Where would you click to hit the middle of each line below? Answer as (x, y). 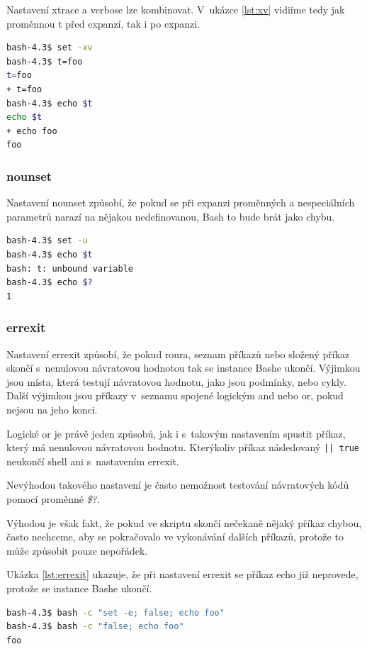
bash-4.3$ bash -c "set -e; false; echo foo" (115, 612)
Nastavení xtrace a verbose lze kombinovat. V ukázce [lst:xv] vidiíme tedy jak (176, 9)
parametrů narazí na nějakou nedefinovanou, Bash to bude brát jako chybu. (171, 216)
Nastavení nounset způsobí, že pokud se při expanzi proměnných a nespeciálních (181, 203)
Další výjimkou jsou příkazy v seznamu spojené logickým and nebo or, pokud (175, 395)
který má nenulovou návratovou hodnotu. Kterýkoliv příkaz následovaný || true (183, 447)
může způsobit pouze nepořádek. (77, 550)
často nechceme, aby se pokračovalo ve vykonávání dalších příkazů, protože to (175, 537)
